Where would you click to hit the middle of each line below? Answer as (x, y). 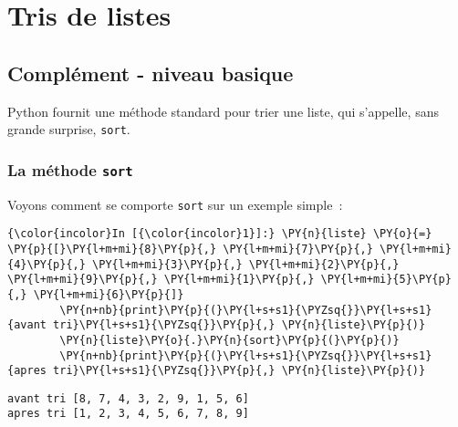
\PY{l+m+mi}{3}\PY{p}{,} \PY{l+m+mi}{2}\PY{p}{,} (246, 264)
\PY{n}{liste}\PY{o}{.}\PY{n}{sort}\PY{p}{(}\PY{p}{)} (229, 340)
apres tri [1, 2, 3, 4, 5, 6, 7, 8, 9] (128, 414)
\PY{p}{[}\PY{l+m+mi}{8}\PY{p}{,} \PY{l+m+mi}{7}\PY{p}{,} (190, 249)
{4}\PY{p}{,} (47, 264)
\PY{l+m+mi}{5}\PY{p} (386, 280)
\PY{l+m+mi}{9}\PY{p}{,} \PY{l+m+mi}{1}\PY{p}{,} (161, 280)
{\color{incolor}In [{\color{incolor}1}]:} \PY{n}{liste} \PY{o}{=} (220, 234)
